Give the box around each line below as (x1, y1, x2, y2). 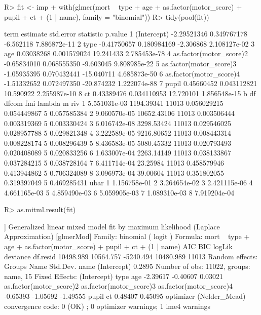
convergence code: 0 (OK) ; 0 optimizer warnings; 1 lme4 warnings (4, 300, 211, 311)
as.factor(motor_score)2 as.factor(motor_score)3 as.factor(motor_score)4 (4, 281, 233, 291)
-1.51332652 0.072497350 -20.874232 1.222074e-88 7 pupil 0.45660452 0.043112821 (4, 78, 257, 89)
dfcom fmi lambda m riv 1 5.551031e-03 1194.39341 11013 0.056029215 (4, 98, 223, 108)
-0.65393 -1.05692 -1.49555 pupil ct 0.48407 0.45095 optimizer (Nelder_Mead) (4, 291, 246, 301)
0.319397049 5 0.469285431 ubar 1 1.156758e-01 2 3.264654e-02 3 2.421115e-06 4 (4, 177, 253, 188)
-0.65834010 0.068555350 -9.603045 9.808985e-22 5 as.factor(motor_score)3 (4, 58, 237, 68)
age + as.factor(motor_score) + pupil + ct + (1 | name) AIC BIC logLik (4, 241, 233, 252)
